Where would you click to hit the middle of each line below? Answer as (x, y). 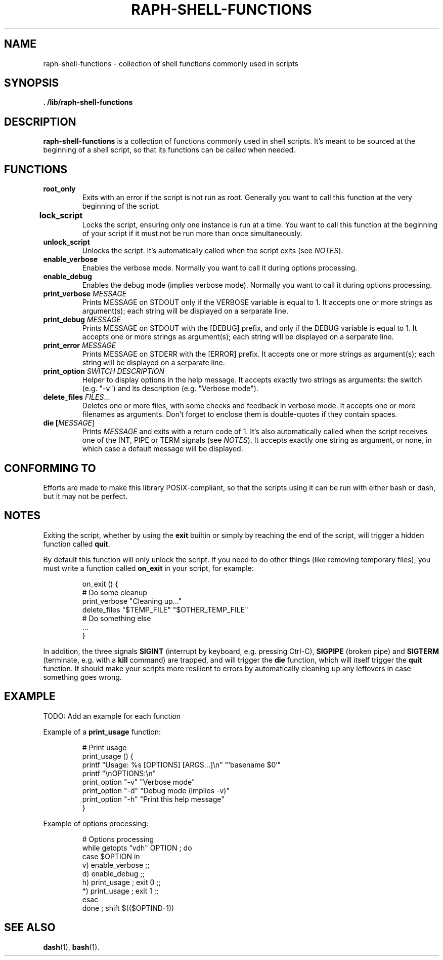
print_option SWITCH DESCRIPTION (104, 371)
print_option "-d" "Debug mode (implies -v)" (156, 790)
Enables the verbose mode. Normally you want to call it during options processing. (220, 268)
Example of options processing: (96, 823)
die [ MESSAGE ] (69, 423)
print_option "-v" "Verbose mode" (139, 782)
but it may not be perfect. (85, 496)
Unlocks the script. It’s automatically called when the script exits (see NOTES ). (213, 251)
